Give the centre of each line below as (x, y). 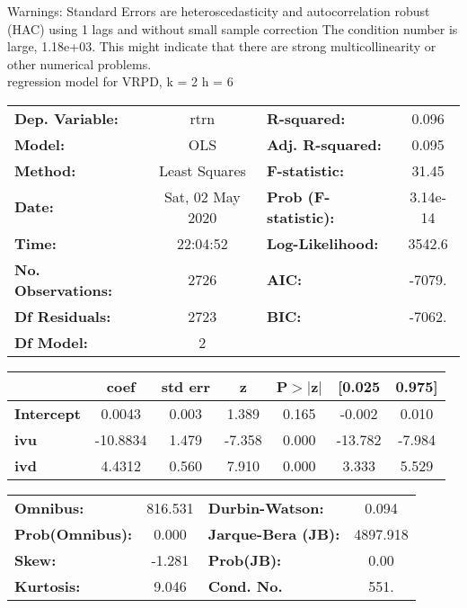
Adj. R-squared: (324, 144)
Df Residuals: (63, 316)
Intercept (48, 413)
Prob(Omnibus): (74, 533)
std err (185, 386)
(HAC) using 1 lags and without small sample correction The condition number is (233, 28)
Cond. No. (245, 586)
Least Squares (202, 170)
